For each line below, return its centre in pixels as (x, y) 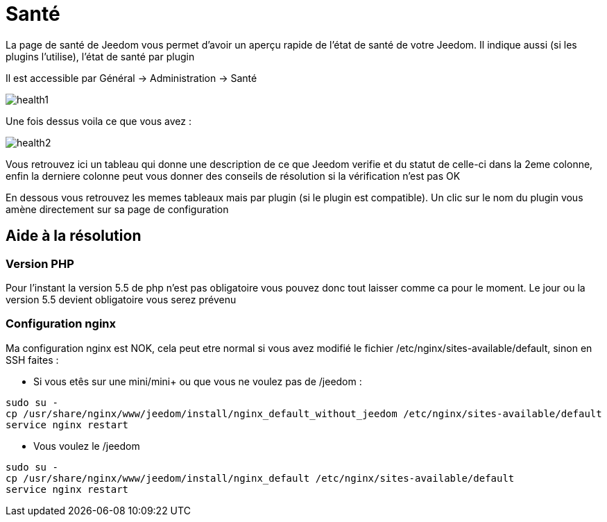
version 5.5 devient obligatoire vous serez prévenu (121, 299)
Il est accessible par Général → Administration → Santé (131, 78)
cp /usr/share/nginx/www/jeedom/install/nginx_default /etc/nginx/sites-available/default (260, 478)
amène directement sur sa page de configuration (117, 209)
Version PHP (40, 263)
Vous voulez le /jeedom (87, 446)
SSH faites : (32, 360)
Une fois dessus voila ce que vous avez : (99, 121)
